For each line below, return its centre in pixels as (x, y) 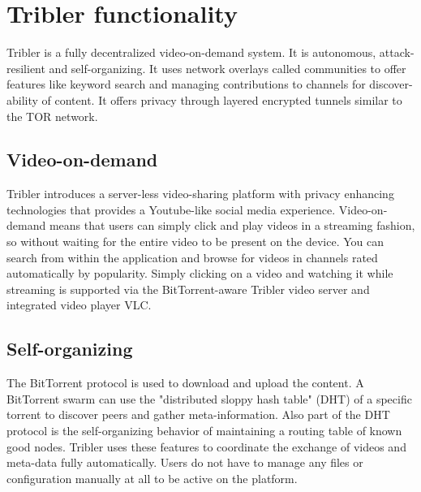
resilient (26, 68)
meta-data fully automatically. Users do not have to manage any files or (185, 462)
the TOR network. (52, 116)
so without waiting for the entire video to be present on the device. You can (195, 242)
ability (22, 99)
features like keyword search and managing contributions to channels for (186, 84)
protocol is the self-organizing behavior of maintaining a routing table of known (204, 431)
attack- (397, 52)
